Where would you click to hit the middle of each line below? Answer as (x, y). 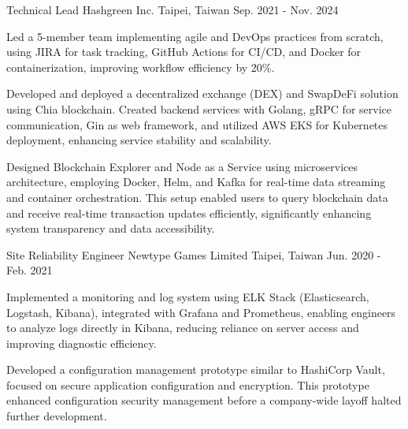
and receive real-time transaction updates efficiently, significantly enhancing (189, 213)
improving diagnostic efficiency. (82, 343)
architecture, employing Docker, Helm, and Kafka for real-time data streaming (196, 182)
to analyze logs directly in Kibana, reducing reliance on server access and (183, 328)
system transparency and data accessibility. (111, 228)
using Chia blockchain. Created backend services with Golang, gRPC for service (199, 108)
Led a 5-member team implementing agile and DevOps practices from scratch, (195, 36)
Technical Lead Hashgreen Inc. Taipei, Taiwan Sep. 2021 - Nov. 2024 (172, 9)
